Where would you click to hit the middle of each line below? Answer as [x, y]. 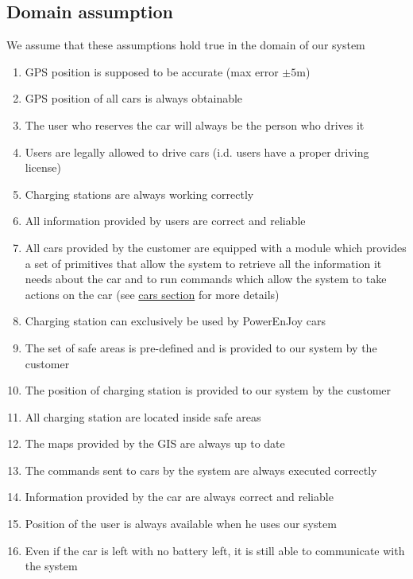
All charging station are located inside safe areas [143, 416]
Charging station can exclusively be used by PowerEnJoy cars [176, 321]
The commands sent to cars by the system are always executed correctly [201, 470]
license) [43, 167]
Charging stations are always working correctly [139, 194]
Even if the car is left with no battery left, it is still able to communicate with [215, 550]
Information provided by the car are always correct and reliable [179, 497]
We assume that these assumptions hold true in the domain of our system [186, 45]
